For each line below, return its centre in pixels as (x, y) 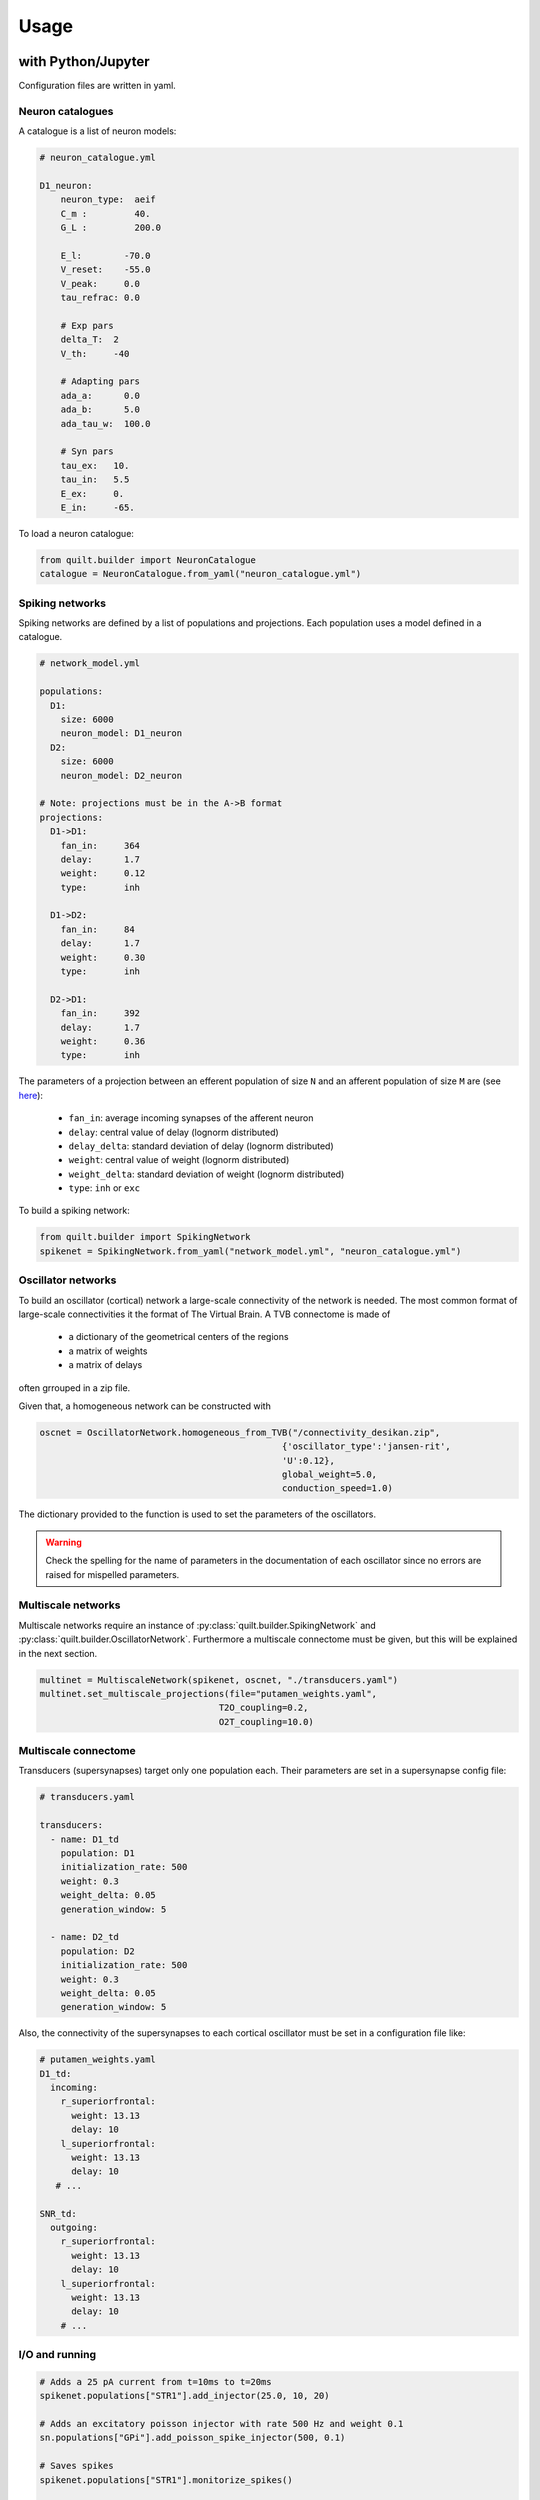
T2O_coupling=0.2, (263, 1708)
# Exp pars (87, 325)
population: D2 (97, 1951)
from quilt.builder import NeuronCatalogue (148, 559)
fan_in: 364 (100, 845)
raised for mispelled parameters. (112, 1574)
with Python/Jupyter (84, 61)
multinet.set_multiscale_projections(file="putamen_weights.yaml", (208, 1693)
